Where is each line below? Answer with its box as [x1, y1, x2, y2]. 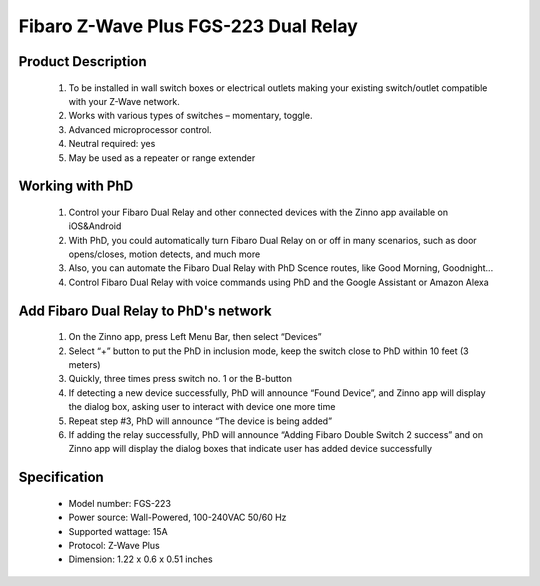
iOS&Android [68, 220, 122, 232]
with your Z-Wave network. [68, 95, 180, 107]
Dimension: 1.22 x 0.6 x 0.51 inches [68, 553, 214, 565]
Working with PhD [18, 178, 134, 195]
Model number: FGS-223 [68, 497, 172, 509]
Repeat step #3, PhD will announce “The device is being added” [68, 415, 333, 427]
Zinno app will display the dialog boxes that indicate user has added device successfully [68, 443, 433, 455]
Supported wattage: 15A [68, 525, 169, 537]
